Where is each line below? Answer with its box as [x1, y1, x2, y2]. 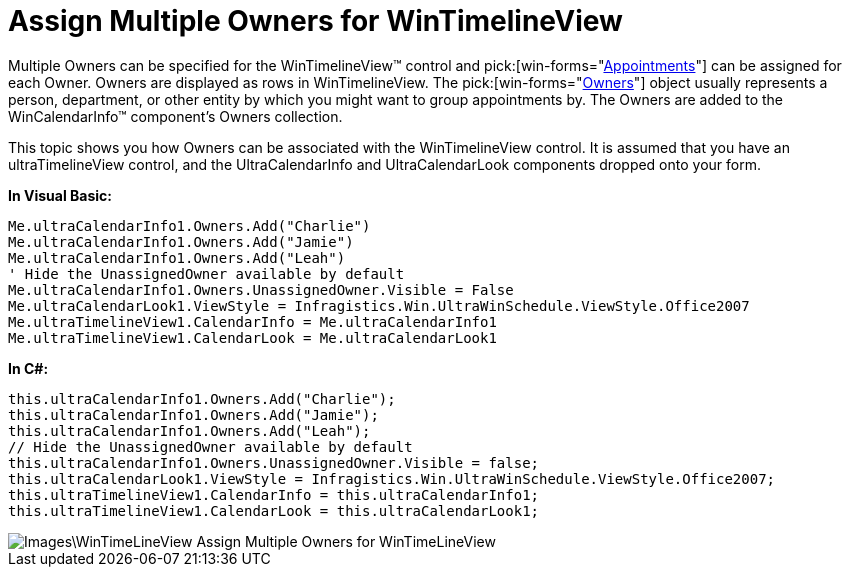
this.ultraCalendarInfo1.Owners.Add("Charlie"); [8, 390, 396, 407]
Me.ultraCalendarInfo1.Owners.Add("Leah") [8, 249, 346, 266]
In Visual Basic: [8, 186, 112, 204]
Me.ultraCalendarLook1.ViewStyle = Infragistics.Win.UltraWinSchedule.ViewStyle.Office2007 [8, 297, 750, 314]
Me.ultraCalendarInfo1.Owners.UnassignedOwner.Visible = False [8, 281, 514, 298]
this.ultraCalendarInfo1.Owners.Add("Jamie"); [8, 406, 379, 423]
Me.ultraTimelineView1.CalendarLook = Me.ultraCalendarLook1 [8, 329, 497, 346]
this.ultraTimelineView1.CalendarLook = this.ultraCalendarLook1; [8, 502, 540, 519]
